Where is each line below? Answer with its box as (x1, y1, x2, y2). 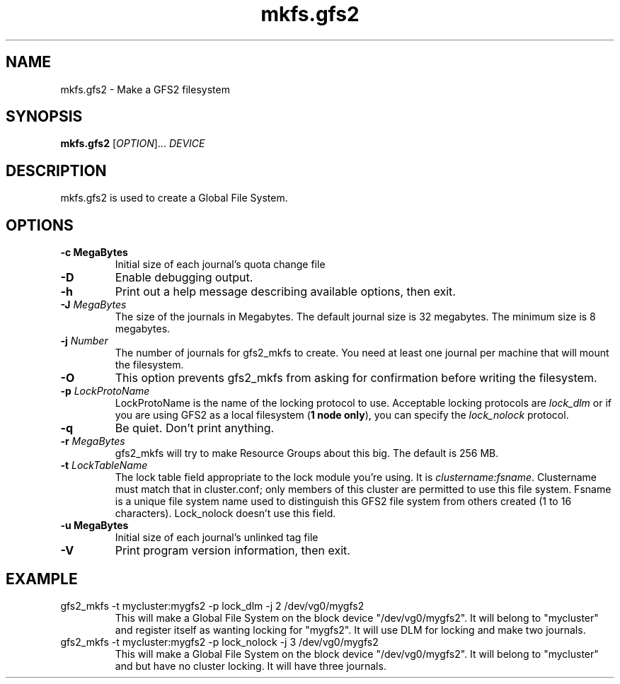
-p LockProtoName (60, 385, 150, 398)
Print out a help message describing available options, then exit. (115, 284, 456, 299)
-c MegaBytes (60, 246, 128, 259)
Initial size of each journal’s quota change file (115, 258, 326, 271)
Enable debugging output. (115, 270, 253, 285)
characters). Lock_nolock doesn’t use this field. (115, 507, 336, 520)
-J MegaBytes (60, 298, 127, 311)
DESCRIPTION (6, 161, 107, 180)
